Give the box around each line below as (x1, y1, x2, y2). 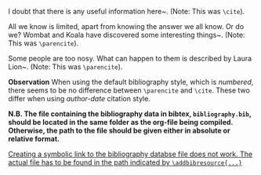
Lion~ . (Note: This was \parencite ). (8, 62, 123, 71)
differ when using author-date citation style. (8, 94, 150, 103)
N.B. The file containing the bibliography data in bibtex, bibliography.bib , (8, 109, 252, 118)
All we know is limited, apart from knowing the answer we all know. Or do (8, 22, 245, 31)
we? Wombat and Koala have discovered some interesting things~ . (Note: (8, 31, 245, 39)
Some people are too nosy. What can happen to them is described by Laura (8, 54, 252, 63)
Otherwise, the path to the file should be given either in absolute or (8, 126, 230, 135)
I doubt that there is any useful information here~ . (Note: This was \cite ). (8, 7, 245, 16)
